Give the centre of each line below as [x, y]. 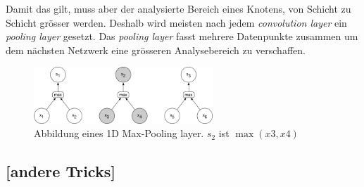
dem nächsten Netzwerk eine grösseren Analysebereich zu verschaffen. [156, 50]
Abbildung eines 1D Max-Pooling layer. [119, 133]
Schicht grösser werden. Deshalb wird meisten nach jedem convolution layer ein [176, 22]
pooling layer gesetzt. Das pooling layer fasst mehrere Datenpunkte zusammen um [182, 36]
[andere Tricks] [61, 171]
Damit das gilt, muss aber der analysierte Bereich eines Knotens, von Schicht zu [178, 8]
